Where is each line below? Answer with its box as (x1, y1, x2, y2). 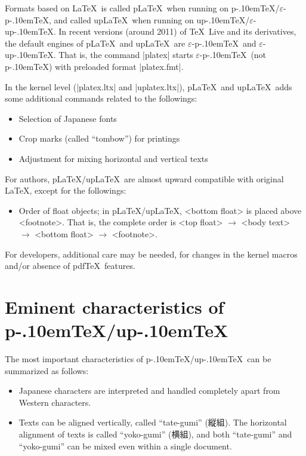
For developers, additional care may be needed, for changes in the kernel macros (5, 247, 298, 260)
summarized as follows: (5, 364, 89, 377)
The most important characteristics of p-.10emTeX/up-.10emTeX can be (5, 353, 271, 365)
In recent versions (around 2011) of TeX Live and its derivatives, (58, 25, 296, 38)
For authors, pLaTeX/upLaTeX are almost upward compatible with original (5, 172, 284, 185)
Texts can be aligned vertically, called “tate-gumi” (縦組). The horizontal (18, 416, 287, 429)
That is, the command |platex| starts (58, 48, 193, 61)
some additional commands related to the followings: (5, 92, 197, 105)
